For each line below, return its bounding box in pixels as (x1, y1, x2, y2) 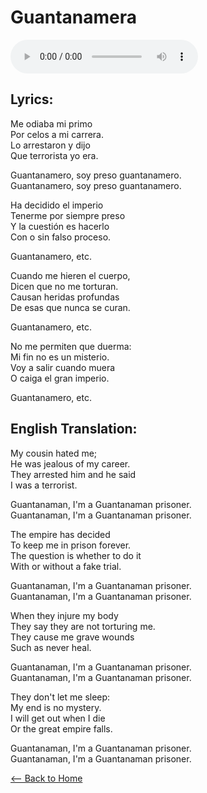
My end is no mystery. (10, 701, 102, 713)
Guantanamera (10, 6, 137, 29)
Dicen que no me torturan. (10, 280, 119, 292)
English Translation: (10, 421, 138, 438)
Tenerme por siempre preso (10, 209, 126, 221)
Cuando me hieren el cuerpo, (10, 269, 131, 281)
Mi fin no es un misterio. (10, 351, 110, 363)
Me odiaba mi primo (10, 117, 93, 130)
